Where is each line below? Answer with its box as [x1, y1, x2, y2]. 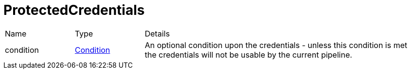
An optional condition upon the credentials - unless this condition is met [144, 40, 408, 50]
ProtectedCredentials [3, 2, 145, 18]
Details [144, 28, 170, 38]
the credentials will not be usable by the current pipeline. [144, 49, 352, 60]
